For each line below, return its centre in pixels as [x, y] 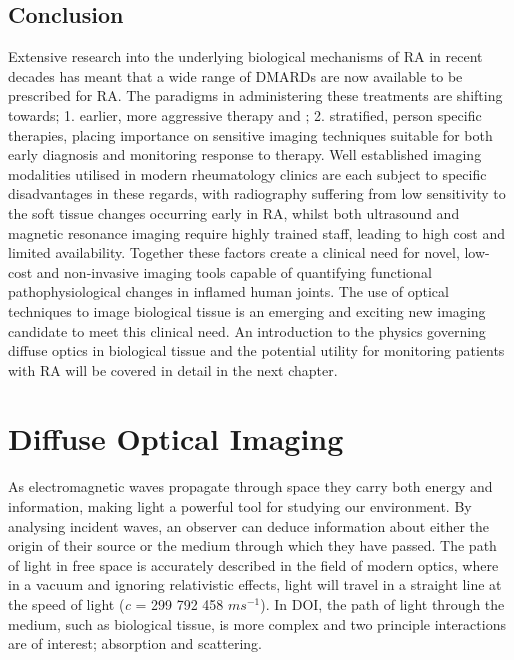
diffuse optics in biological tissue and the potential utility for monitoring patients [256, 350]
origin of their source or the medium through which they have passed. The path [252, 545]
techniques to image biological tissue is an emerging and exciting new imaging [247, 310]
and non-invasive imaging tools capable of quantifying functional [234, 271]
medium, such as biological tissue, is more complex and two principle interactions [257, 623]
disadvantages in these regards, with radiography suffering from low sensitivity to [257, 193]
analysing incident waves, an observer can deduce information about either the [249, 525]
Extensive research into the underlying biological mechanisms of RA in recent [245, 56]
